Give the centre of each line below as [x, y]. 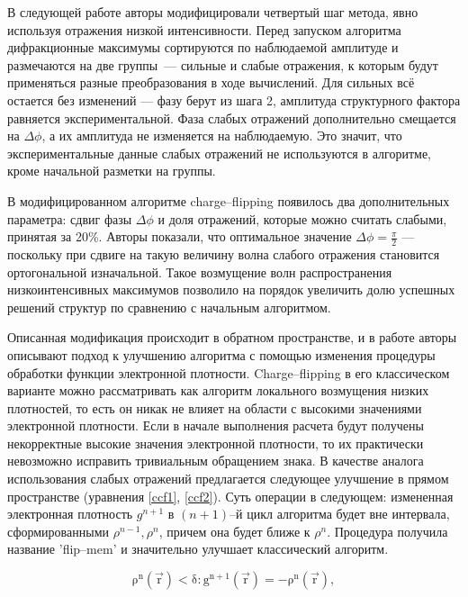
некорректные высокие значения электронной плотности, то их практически [216, 443]
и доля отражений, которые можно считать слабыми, [302, 218]
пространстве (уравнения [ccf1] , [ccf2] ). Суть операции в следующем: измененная [230, 496]
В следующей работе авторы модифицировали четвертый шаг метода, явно [213, 12]
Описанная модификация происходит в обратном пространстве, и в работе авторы [232, 337]
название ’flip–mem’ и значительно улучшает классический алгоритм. [198, 549]
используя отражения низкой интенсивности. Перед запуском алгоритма [204, 29]
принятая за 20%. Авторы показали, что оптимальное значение [180, 236]
